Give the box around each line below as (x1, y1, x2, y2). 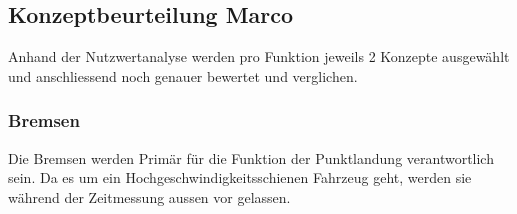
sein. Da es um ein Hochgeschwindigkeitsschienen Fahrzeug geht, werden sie (8, 167, 472, 188)
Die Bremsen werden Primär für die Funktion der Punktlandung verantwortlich (8, 147, 494, 168)
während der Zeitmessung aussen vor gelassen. (8, 186, 291, 207)
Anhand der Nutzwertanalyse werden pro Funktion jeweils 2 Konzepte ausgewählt (8, 46, 510, 67)
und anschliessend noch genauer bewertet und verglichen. (8, 65, 358, 86)
